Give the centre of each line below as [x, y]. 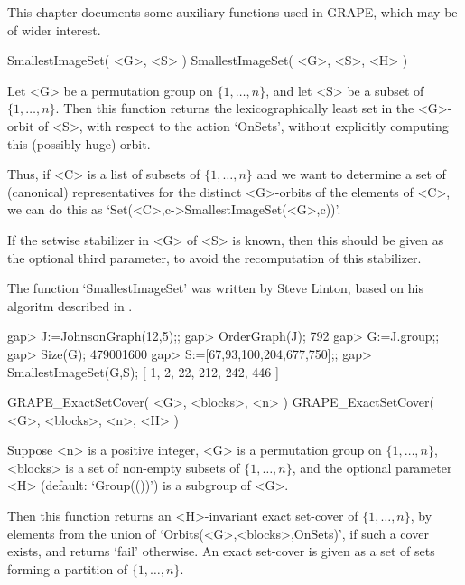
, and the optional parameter [372, 467]
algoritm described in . [70, 305]
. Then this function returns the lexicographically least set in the [235, 108]
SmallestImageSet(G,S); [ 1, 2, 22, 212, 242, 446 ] [143, 371]
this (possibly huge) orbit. [79, 143]
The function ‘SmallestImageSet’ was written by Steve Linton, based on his [215, 288]
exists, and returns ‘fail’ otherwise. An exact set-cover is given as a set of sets [221, 551]
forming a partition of [68, 568]
